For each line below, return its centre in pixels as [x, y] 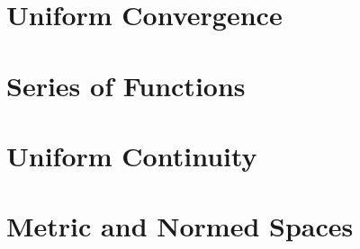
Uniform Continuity [132, 155]
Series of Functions [126, 85]
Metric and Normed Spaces [180, 226]
